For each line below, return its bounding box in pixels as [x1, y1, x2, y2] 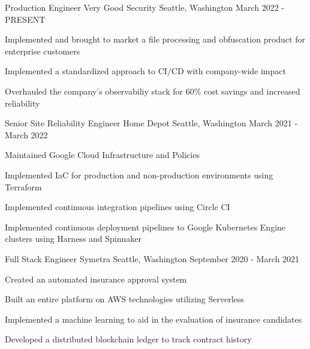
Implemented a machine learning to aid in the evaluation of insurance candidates [5, 312, 302, 325]
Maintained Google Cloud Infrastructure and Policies [5, 148, 200, 161]
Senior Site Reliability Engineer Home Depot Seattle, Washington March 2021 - [5, 117, 298, 129]
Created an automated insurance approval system [5, 272, 187, 285]
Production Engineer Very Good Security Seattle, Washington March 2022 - [5, 1, 284, 13]
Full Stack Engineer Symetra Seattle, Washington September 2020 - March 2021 [5, 252, 300, 265]
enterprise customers [5, 44, 80, 57]
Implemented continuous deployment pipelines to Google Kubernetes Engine [5, 220, 286, 233]
